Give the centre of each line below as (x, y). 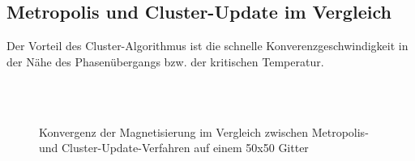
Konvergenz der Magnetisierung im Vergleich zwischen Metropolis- (204, 131)
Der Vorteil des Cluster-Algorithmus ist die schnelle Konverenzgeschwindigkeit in (207, 46)
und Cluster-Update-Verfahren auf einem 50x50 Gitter (174, 148)
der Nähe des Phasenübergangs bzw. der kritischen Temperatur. (165, 61)
